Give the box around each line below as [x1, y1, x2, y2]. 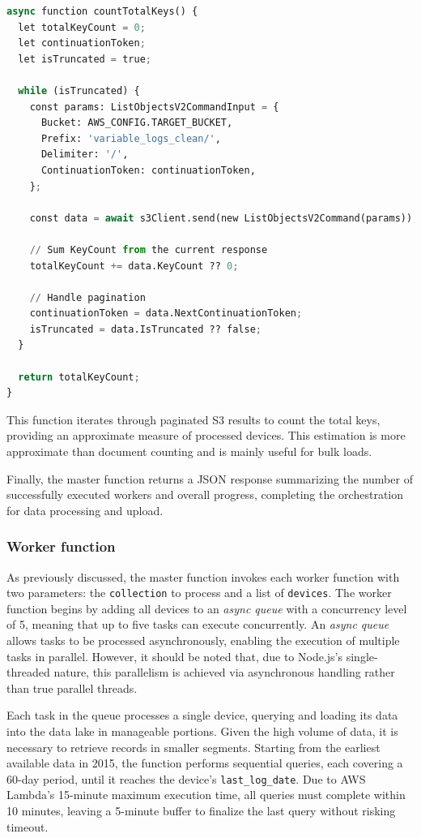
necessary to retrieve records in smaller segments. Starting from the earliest [6, 738, 381, 755]
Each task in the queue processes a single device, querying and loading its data [6, 707, 398, 724]
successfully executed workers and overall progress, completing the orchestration [6, 486, 403, 503]
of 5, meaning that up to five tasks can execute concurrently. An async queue [6, 616, 389, 633]
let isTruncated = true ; [18, 53, 151, 65]
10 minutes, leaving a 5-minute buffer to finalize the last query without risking [6, 802, 396, 819]
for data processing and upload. [6, 501, 164, 518]
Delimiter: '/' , [40, 148, 129, 161]
